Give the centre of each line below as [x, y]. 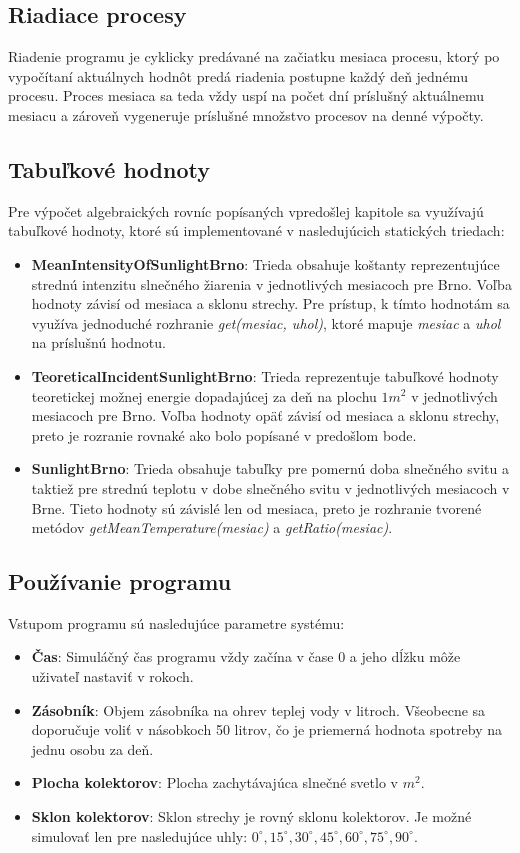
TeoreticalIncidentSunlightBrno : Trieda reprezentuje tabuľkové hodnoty [265, 375]
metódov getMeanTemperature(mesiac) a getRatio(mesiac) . [212, 527]
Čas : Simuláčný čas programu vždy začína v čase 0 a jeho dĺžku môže [246, 656]
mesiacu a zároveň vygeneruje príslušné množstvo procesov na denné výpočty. [246, 114]
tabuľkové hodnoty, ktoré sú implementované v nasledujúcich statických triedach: [256, 230]
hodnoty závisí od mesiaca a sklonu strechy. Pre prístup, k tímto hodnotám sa [270, 303]
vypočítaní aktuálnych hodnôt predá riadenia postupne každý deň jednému [238, 75]
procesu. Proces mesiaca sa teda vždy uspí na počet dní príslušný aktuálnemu [246, 95]
